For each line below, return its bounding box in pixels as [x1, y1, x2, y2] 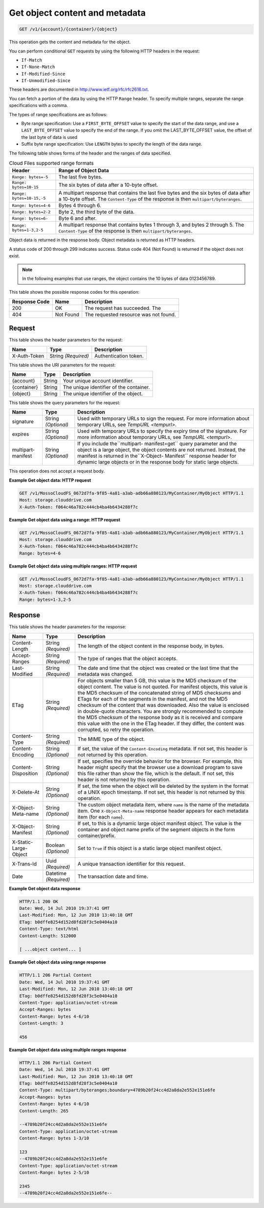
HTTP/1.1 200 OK [19, 899, 59, 904]
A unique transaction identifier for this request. [77, 860, 185, 867]
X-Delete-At [12, 789, 40, 796]
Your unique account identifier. [63, 378, 134, 384]
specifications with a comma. [9, 103, 68, 108]
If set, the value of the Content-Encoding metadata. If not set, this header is [77, 745, 248, 752]
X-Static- [12, 839, 33, 846]
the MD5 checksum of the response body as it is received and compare [77, 714, 242, 720]
